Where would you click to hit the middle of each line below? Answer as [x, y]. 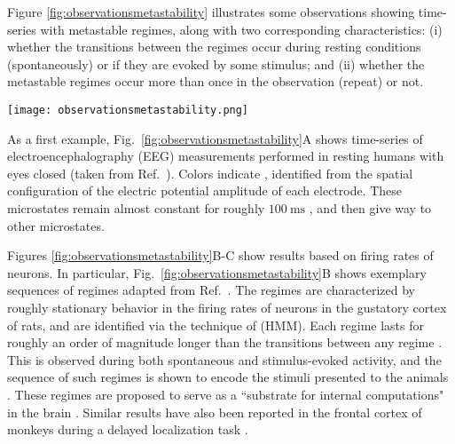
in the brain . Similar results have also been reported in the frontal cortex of [215, 412]
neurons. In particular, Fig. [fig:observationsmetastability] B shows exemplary [217, 272]
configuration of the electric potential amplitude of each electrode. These [205, 190]
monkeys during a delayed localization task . [128, 429]
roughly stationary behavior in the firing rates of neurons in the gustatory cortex [227, 307]
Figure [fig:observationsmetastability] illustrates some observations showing [211, 12]
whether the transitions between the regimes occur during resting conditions [214, 47]
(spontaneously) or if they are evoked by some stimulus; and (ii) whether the [216, 63]
